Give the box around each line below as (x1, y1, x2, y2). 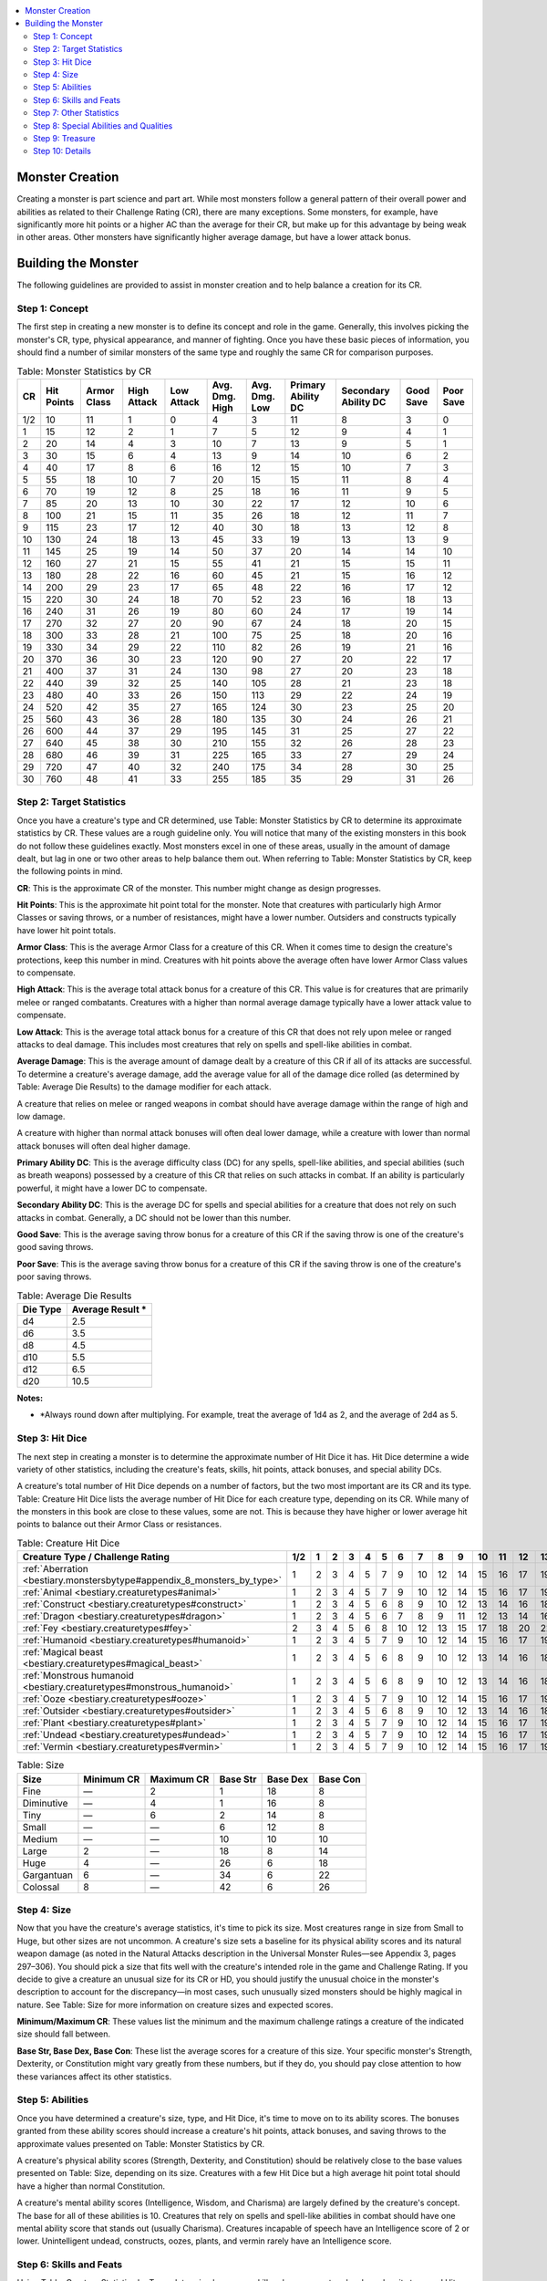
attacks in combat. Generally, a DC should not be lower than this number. (16, 1212, 292, 1223)
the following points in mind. (16, 866, 123, 877)
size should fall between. (16, 2028, 111, 2039)
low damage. (16, 1110, 66, 1121)
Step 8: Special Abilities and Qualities (33, 120, 173, 131)
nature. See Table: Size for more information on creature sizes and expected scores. (16, 1999, 334, 2010)
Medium (22, 1832, 58, 1845)
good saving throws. (16, 1242, 94, 1253)
